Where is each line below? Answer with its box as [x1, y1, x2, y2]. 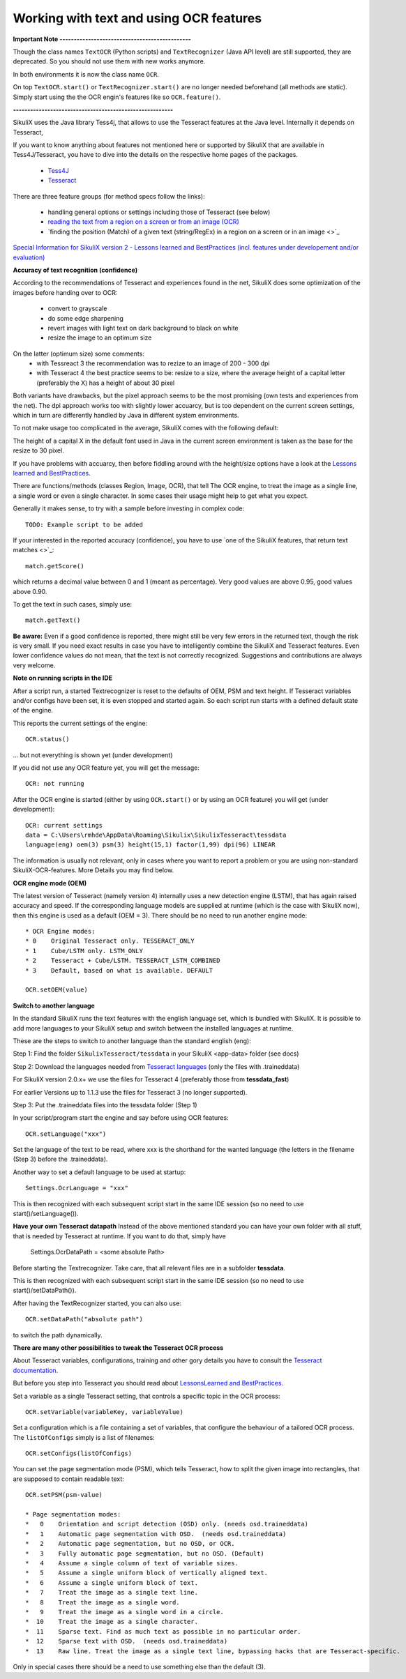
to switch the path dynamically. [13, 1330, 103, 1339]
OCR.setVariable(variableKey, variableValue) [25, 1408, 184, 1415]
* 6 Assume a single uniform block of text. [25, 1579, 199, 1586]
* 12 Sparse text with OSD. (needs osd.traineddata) [25, 1637, 228, 1646]
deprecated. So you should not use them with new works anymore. [13, 57, 206, 66]
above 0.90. [13, 587, 47, 595]
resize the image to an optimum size [47, 333, 152, 342]
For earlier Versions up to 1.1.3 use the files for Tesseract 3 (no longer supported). [13, 1088, 248, 1096]
